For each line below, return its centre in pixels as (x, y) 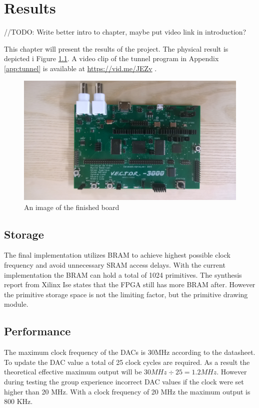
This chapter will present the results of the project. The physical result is (116, 48)
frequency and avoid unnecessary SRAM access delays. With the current (115, 264)
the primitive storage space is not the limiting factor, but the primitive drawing (126, 294)
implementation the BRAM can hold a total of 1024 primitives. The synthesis (123, 274)
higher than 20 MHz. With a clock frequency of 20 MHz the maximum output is (127, 391)
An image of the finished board (72, 207)
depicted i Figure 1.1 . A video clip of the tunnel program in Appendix (111, 58)
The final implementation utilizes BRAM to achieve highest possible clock (117, 255)
